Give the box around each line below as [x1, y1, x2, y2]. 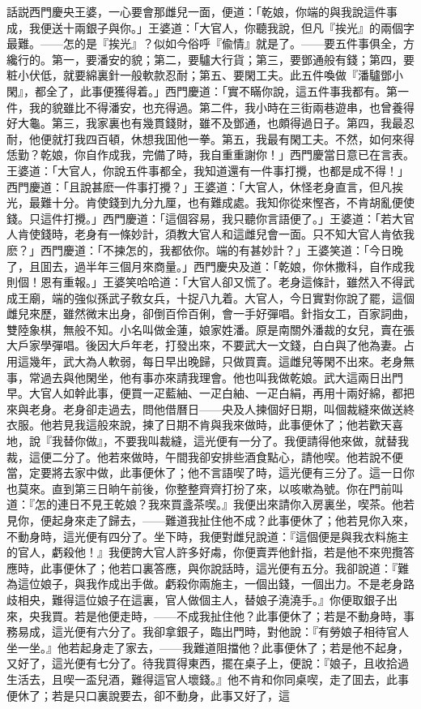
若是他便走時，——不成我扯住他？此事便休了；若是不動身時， [74, 607, 403, 624]
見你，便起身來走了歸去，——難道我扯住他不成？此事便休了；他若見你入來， [6, 512, 415, 528]
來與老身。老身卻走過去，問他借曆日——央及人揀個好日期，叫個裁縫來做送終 [6, 400, 415, 417]
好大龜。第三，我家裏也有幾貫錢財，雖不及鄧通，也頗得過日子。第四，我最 [6, 114, 403, 131]
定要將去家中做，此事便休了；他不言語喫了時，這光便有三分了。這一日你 [28, 464, 415, 481]
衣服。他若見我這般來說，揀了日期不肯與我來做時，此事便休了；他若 [6, 416, 369, 433]
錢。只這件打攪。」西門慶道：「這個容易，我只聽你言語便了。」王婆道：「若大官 [6, 209, 415, 226]
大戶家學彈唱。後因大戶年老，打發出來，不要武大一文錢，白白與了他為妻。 [6, 337, 403, 354]
